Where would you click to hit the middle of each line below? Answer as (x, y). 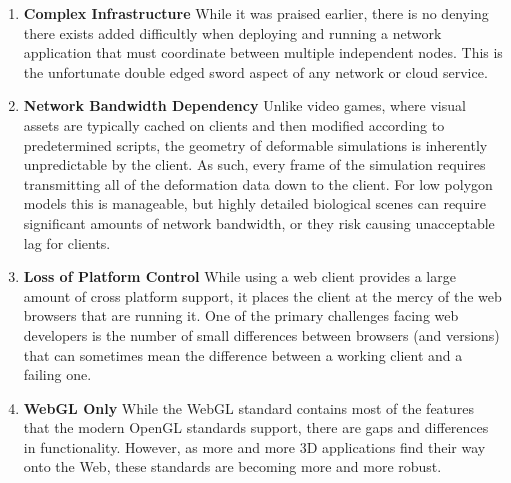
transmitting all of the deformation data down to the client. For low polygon (258, 183)
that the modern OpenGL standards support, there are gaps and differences (256, 427)
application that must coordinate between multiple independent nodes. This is (263, 52)
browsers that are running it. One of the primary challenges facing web (241, 315)
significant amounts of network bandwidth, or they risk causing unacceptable (259, 222)
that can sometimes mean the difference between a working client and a (243, 354)
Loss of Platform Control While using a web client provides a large (239, 276)
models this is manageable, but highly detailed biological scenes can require (254, 203)
